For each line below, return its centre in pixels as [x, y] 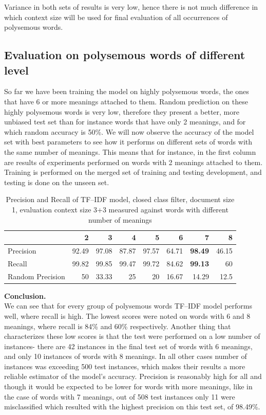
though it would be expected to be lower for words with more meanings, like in [128, 386]
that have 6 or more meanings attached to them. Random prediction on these [126, 101]
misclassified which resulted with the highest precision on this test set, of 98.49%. [132, 407]
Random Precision [36, 276]
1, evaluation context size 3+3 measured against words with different [120, 209]
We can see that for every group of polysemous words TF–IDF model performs [128, 306]
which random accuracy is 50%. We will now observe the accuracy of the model [129, 131]
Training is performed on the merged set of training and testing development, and [133, 172]
